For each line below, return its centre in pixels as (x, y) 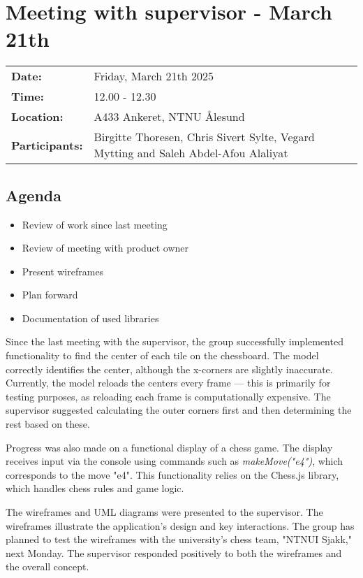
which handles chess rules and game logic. (95, 488)
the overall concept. (47, 566)
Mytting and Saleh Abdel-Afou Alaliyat (191, 153)
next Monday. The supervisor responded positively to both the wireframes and (174, 552)
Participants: (47, 145)
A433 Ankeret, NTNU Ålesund (169, 117)
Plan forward (50, 295)
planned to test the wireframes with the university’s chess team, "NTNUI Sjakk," (179, 539)
